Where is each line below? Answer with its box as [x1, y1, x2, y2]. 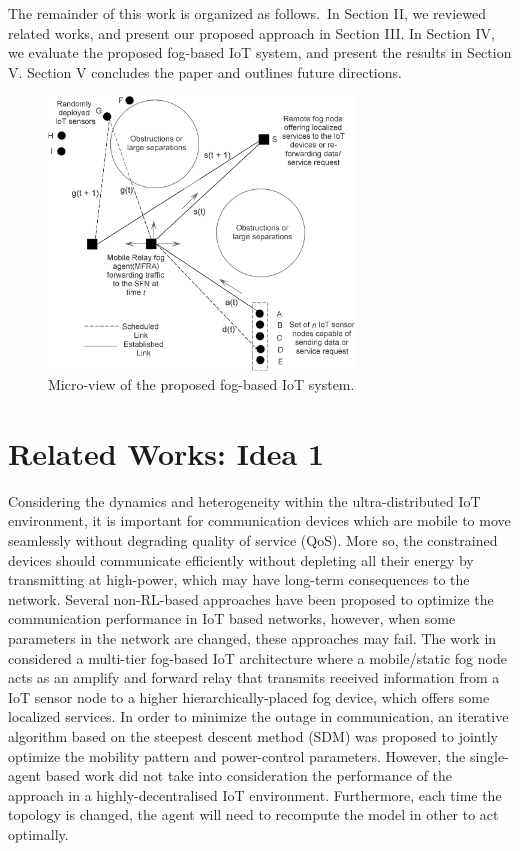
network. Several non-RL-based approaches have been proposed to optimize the [8, 588, 494, 609]
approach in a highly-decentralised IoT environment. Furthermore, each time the [8, 784, 502, 805]
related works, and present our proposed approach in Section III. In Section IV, [8, 22, 495, 43]
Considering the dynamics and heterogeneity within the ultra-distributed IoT [8, 490, 481, 511]
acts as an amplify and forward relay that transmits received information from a [8, 667, 500, 688]
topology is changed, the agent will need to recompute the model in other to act [8, 804, 499, 825]
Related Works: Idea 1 [8, 432, 325, 473]
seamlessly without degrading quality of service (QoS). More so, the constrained [8, 530, 498, 551]
